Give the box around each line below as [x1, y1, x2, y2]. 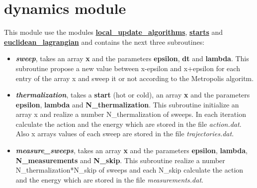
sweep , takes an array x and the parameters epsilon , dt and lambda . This [15, 53, 249, 64]
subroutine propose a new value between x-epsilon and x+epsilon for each [15, 63, 240, 73]
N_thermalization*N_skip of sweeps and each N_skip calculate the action [15, 165, 244, 175]
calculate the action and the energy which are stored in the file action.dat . [15, 118, 242, 129]
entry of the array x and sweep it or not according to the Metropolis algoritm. [15, 73, 254, 83]
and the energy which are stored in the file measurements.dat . [15, 174, 203, 185]
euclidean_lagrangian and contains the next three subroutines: [4, 36, 205, 47]
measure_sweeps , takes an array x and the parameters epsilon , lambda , [15, 145, 248, 156]
